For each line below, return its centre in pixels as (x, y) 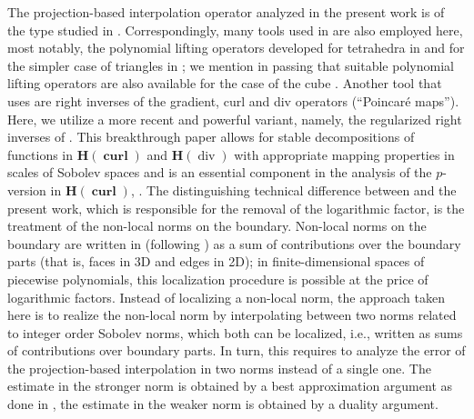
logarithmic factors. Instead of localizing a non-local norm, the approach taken (226, 297)
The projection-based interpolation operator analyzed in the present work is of (226, 12)
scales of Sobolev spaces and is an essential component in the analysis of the (220, 172)
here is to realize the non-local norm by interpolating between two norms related (232, 315)
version (27, 190)
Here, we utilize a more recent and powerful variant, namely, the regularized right (235, 119)
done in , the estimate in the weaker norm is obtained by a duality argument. (223, 404)
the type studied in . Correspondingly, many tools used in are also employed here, (235, 30)
